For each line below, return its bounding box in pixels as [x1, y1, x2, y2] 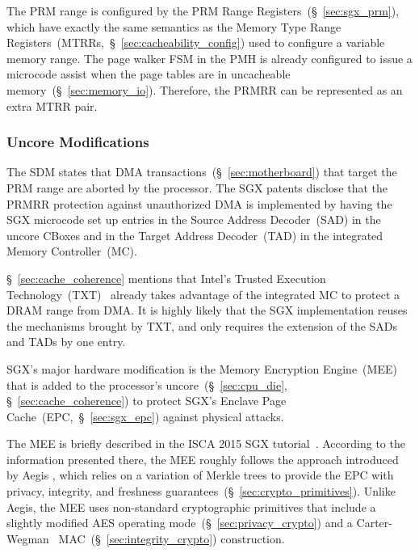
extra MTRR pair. [6, 97, 98, 114]
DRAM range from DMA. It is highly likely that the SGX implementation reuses [6, 302, 408, 319]
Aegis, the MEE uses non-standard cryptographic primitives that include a [6, 498, 376, 515]
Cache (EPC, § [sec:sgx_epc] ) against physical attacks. [6, 407, 284, 424]
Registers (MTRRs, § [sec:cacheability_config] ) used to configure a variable [6, 34, 385, 51]
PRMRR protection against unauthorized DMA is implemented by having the [6, 195, 392, 212]
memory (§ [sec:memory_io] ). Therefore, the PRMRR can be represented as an [6, 81, 403, 98]
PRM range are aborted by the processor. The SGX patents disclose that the [6, 179, 388, 196]
